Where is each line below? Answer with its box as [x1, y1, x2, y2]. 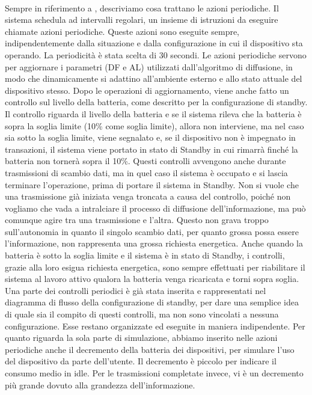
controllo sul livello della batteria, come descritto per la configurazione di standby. [5, 96, 308, 108]
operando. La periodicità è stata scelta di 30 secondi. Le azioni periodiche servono [5, 48, 307, 61]
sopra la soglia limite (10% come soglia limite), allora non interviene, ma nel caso [5, 119, 304, 132]
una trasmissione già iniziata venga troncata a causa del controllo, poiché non [5, 190, 291, 203]
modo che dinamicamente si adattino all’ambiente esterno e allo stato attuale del [5, 72, 302, 85]
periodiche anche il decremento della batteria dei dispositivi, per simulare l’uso [5, 343, 295, 355]
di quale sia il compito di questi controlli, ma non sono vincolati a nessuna [5, 308, 279, 320]
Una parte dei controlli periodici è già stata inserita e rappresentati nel [5, 284, 266, 296]
